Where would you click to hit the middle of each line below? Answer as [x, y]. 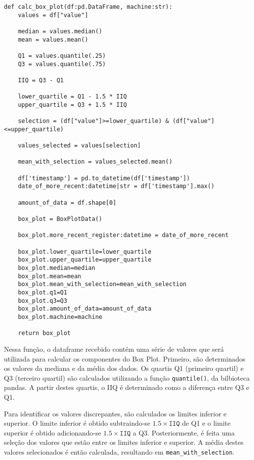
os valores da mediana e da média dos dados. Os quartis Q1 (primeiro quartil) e [124, 368]
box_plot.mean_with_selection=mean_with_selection [102, 284]
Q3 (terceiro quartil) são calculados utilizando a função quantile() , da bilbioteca [127, 377]
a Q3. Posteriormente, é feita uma [184, 432]
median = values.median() [60, 31]
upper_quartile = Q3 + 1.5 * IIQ [72, 105]
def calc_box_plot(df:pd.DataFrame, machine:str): [88, 7]
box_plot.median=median [57, 268]
